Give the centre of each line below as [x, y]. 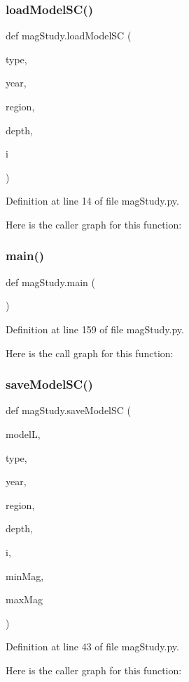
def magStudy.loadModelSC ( [69, 36]
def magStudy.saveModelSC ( [68, 410]
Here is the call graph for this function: [90, 353]
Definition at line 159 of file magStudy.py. [95, 329]
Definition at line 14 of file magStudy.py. [92, 201]
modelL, [23, 433]
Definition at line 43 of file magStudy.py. [92, 646]
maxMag [24, 599]
